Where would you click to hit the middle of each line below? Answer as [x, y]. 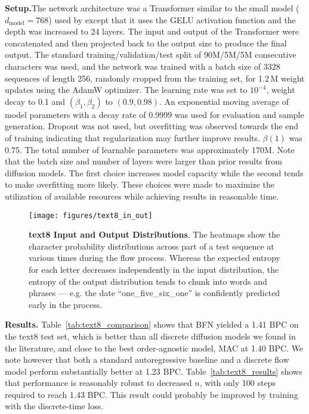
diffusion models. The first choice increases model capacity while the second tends [154, 172]
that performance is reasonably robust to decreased [98, 383]
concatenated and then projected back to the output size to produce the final [146, 43]
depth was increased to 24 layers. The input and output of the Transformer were [152, 31]
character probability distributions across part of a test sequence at [152, 246]
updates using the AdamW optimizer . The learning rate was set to [126, 90]
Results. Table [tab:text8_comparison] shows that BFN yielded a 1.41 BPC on [152, 324]
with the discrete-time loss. [54, 406]
